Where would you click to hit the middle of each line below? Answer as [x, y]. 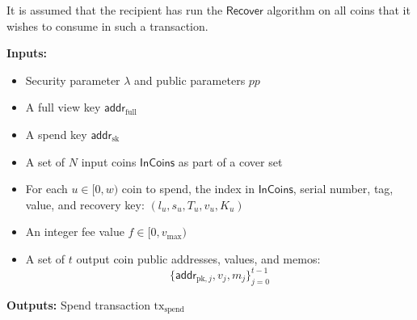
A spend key [56, 134]
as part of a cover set [230, 161]
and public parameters [190, 80]
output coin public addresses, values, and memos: [198, 258]
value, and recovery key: [85, 204]
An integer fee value [75, 232]
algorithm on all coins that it [339, 10]
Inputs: [27, 53]
